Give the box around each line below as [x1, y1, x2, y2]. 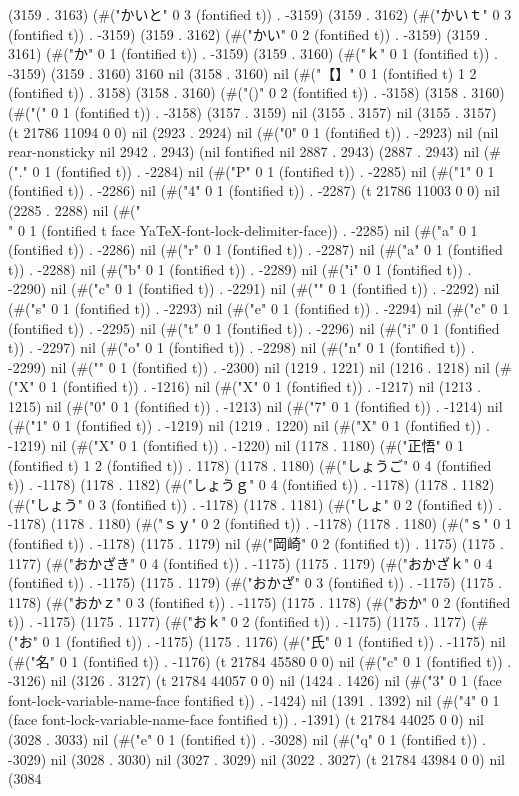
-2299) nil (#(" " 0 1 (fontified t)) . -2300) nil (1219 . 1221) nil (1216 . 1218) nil [8, 356, 490, 377]
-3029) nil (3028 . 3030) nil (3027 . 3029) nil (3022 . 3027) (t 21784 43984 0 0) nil [8, 748, 505, 769]
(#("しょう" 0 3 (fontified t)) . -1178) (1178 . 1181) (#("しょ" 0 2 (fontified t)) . [8, 493, 502, 514]
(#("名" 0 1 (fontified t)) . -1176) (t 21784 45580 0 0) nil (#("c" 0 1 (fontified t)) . [8, 650, 512, 671]
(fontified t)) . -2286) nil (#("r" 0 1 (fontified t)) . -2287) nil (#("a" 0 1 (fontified [8, 239, 503, 260]
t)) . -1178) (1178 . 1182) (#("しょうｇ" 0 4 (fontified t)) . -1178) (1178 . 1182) [8, 474, 495, 495]
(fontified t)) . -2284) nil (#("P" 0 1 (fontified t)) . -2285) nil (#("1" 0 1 [55, 160, 495, 181]
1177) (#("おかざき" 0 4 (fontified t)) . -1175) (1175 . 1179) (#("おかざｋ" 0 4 [8, 552, 493, 573]
